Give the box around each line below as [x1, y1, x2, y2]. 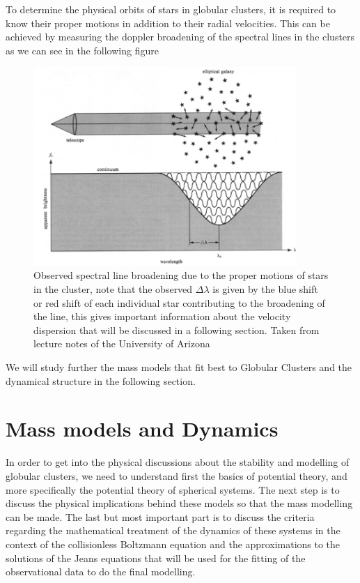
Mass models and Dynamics [6, 414, 279, 443]
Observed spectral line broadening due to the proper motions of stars [33, 268, 329, 282]
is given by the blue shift [212, 282, 318, 296]
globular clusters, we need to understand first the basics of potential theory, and [6, 468, 347, 483]
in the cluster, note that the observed [33, 282, 193, 296]
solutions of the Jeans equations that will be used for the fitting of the [6, 550, 306, 565]
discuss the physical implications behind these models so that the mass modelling [6, 496, 353, 510]
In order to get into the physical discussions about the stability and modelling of [6, 455, 350, 469]
